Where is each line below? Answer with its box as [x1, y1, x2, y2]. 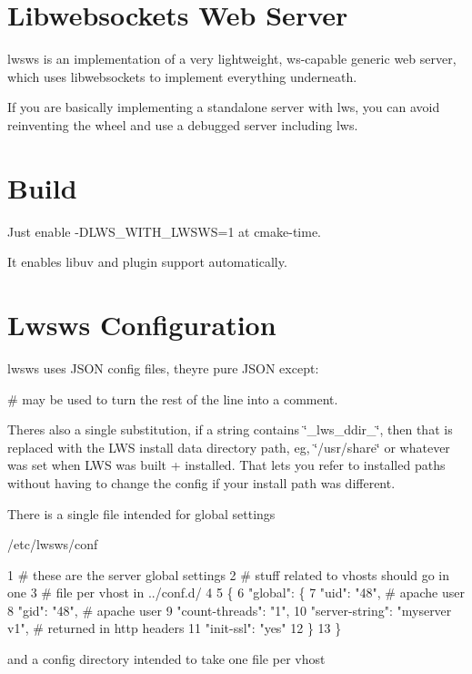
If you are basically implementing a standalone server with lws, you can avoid [7, 97, 440, 117]
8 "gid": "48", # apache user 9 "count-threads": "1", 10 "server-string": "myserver [7, 600, 452, 619]
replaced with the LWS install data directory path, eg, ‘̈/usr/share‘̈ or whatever [7, 437, 450, 456]
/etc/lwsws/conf [7, 535, 98, 554]
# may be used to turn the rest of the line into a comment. [7, 389, 338, 408]
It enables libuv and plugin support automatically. [7, 252, 287, 271]
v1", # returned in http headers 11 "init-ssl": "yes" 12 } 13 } [7, 618, 342, 638]
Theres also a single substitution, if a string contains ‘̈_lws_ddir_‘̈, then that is [7, 420, 453, 439]
